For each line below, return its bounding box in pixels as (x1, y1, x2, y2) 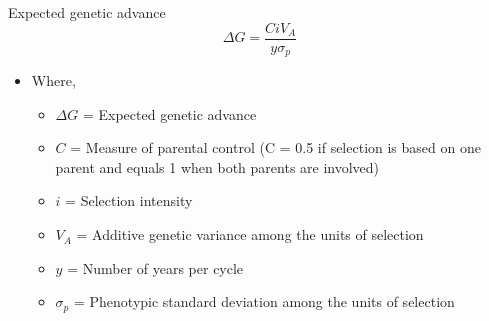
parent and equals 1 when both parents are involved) (55, 156, 380, 177)
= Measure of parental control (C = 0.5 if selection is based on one (70, 137, 481, 158)
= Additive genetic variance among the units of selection (76, 224, 424, 245)
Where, (31, 70, 76, 91)
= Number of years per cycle (67, 257, 244, 278)
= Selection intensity (65, 190, 193, 211)
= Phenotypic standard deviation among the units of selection (73, 291, 455, 312)
